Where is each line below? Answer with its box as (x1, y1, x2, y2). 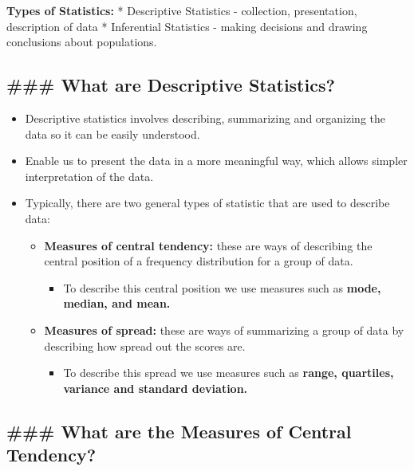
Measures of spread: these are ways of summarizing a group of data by (44, 321, 404, 338)
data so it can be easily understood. (25, 125, 200, 142)
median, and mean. (63, 295, 171, 312)
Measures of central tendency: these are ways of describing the (44, 237, 373, 253)
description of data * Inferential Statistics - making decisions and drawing (6, 18, 368, 34)
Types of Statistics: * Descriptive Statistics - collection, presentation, (6, 2, 357, 18)
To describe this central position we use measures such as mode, (63, 279, 381, 296)
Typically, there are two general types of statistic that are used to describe (25, 194, 390, 211)
